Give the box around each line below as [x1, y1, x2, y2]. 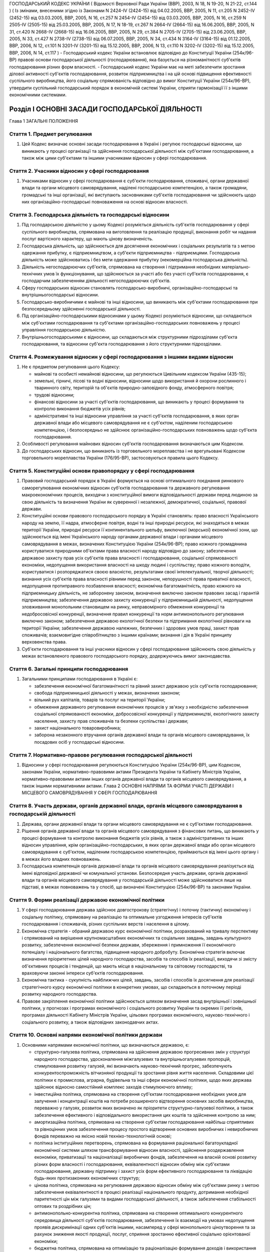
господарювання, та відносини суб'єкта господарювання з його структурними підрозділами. [21, 341, 222, 347]
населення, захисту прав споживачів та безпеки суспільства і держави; [34, 718, 188, 724]
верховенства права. [21, 639, 67, 645]
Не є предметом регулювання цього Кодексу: [21, 364, 120, 370]
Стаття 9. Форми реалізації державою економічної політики [9, 896, 165, 903]
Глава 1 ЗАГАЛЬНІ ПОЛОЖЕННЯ [9, 118, 78, 124]
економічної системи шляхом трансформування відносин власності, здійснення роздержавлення [34, 1147, 244, 1153]
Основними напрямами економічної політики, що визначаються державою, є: [21, 1042, 189, 1048]
